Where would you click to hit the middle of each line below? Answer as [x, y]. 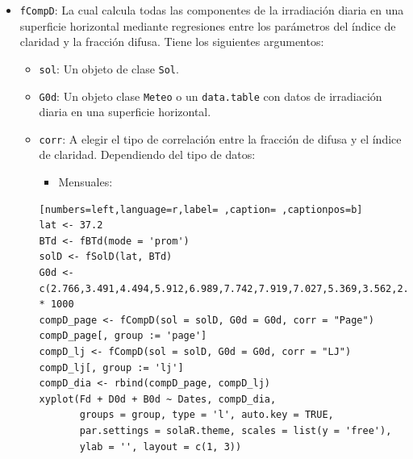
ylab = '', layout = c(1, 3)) [161, 446]
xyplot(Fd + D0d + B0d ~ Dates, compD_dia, [158, 399]
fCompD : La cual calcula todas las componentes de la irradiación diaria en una [212, 10]
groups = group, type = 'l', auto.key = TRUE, [206, 415]
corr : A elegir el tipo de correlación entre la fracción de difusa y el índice [220, 138]
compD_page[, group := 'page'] [123, 336]
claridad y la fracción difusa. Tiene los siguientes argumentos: [172, 42]
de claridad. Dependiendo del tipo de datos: [147, 154]
